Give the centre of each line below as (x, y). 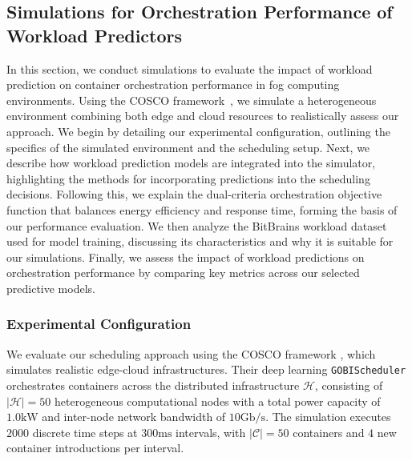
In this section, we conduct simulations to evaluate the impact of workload (190, 68)
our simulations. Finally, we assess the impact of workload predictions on (186, 257)
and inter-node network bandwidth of (134, 417)
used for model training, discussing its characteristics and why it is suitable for (200, 241)
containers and (329, 432)
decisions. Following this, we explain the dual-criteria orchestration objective (194, 194)
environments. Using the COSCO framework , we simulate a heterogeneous (192, 100)
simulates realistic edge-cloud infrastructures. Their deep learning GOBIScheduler (206, 369)
